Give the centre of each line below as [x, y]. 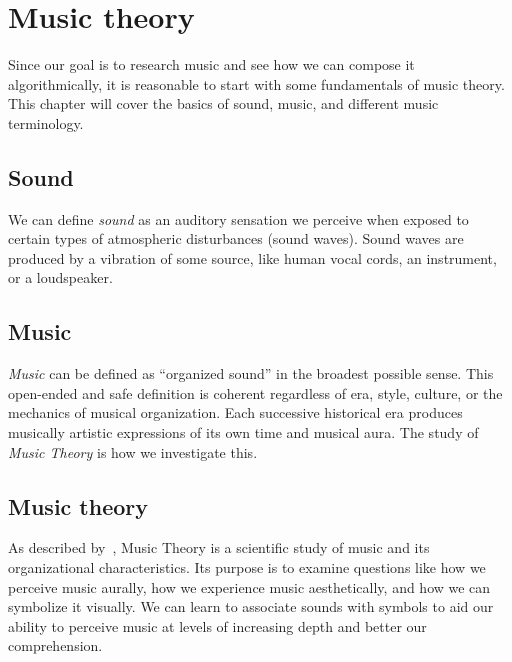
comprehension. [55, 645]
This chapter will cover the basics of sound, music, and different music [223, 103]
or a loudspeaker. [60, 277]
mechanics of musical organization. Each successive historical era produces [235, 412]
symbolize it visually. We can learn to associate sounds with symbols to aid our [251, 606]
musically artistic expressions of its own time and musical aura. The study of [243, 432]
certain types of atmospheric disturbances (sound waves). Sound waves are [236, 238]
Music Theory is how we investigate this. [133, 451]
